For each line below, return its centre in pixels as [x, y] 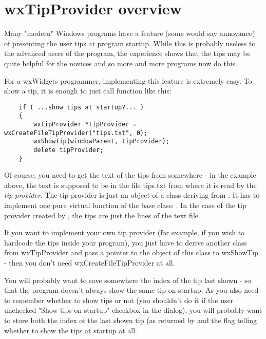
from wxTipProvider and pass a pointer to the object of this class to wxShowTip [131, 252]
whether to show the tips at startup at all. [71, 330]
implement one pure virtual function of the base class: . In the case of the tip [125, 205]
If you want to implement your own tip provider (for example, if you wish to [125, 232]
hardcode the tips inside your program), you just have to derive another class [126, 242]
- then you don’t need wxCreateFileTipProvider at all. [90, 263]
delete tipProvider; [69, 150]
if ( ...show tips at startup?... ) [81, 107]
